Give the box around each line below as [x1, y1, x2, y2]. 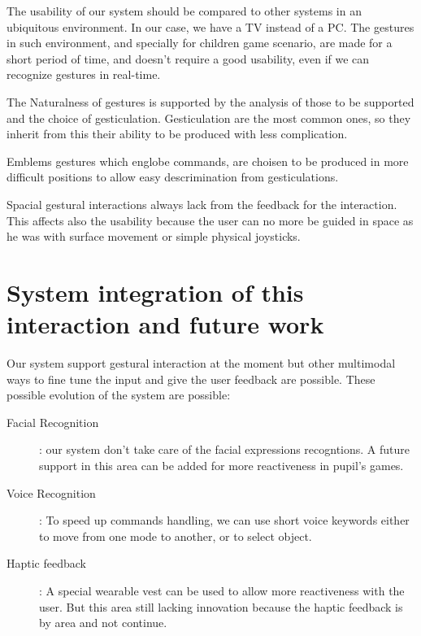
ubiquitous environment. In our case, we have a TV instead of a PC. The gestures [7, 18, 414, 35]
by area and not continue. [39, 614, 167, 631]
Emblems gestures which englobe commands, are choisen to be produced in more [7, 152, 409, 169]
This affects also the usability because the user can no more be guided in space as [7, 211, 414, 229]
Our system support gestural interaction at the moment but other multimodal [7, 355, 396, 372]
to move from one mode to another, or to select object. [39, 527, 312, 544]
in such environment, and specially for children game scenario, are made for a [7, 34, 393, 51]
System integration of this [7, 275, 304, 308]
